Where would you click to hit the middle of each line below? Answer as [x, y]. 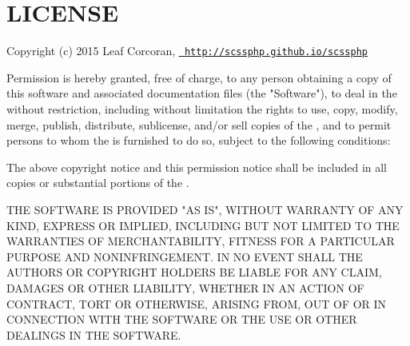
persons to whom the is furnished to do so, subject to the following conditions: [199, 140]
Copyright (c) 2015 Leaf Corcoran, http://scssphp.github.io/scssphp [187, 51]
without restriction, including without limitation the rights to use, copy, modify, [202, 108]
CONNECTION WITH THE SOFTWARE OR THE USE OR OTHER [182, 319]
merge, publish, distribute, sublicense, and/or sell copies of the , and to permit [199, 124]
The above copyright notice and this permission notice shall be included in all [197, 167]
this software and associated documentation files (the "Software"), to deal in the [202, 93]
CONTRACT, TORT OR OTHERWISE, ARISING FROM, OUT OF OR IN [197, 303]
